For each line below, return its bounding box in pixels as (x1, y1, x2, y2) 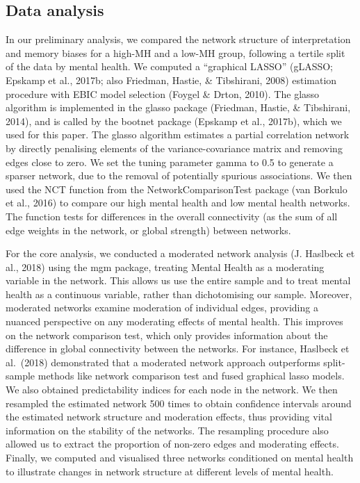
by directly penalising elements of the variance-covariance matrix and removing (6, 140, 343, 155)
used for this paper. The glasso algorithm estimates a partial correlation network (6, 127, 350, 142)
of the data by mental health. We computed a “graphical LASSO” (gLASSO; (6, 59, 334, 74)
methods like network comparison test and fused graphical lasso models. (38, 368, 345, 383)
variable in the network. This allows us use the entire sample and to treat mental (6, 273, 351, 288)
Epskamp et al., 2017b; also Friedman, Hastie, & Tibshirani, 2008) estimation (6, 72, 337, 87)
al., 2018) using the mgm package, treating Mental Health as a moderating (6, 259, 325, 274)
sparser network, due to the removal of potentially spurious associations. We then (6, 168, 352, 183)
